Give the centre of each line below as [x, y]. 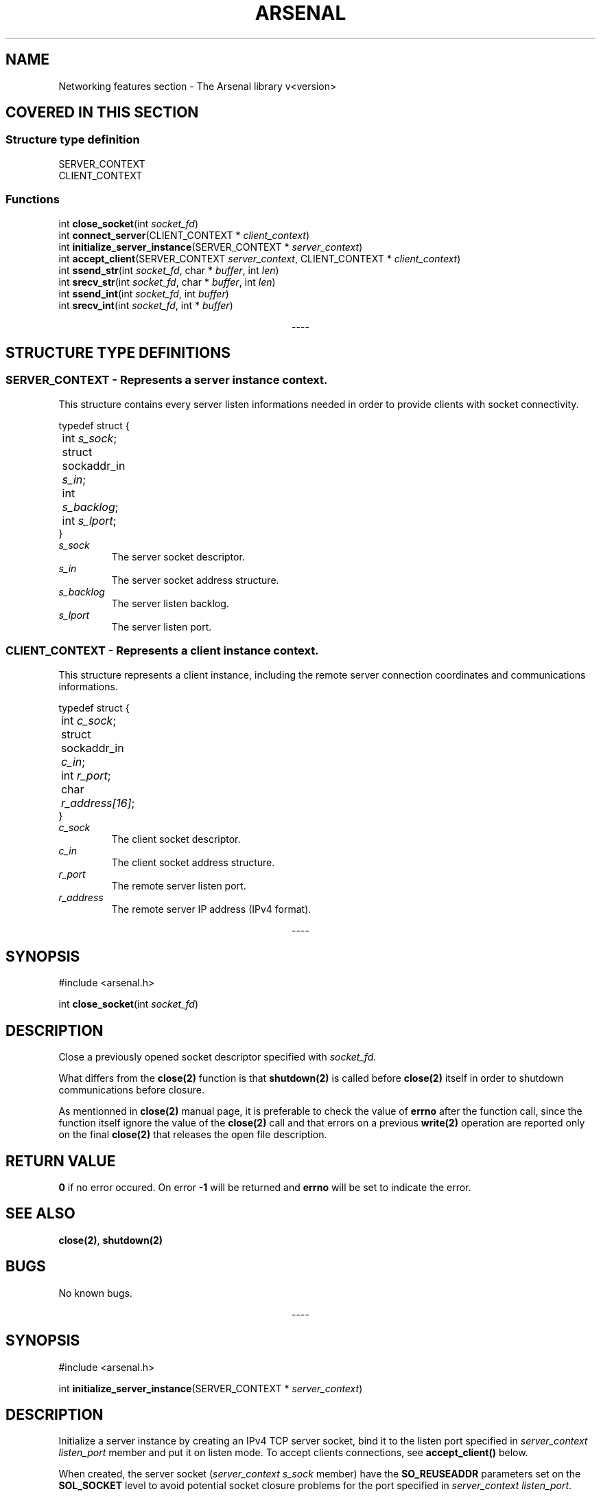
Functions [33, 200]
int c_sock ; [89, 720]
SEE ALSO [40, 1214]
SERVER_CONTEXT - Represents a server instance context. [167, 380]
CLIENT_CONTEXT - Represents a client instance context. [162, 651]
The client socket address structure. [193, 862]
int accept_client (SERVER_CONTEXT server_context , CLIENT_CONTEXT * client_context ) [260, 258]
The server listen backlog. [170, 603]
